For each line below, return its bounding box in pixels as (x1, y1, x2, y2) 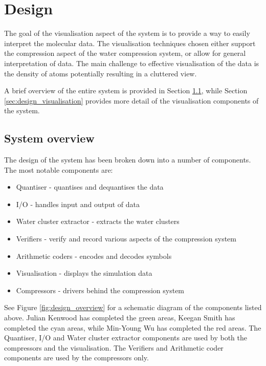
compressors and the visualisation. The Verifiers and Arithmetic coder (4, 342, 224, 353)
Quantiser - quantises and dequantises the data (16, 181, 164, 192)
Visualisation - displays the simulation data (16, 268, 152, 278)
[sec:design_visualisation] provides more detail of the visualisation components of (4, 95, 259, 106)
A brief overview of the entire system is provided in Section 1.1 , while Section (4, 85, 248, 96)
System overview (4, 130, 95, 146)
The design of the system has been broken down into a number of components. (4, 154, 251, 165)
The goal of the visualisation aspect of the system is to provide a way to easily (4, 28, 250, 38)
